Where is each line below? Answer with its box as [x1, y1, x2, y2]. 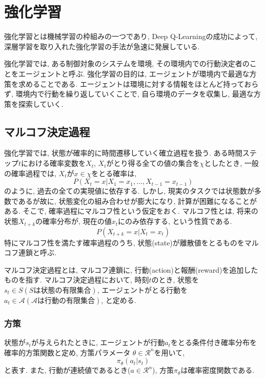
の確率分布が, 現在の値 [35, 216, 112, 226]
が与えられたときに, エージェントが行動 [31, 337, 165, 348]
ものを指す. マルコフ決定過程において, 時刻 [4, 274, 149, 285]
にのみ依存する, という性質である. [118, 216, 232, 226]
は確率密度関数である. [180, 365, 255, 375]
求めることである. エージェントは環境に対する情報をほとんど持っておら [18, 78, 259, 89]
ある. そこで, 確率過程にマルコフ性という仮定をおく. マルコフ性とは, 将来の [4, 205, 258, 216]
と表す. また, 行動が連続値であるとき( [4, 365, 131, 375]
